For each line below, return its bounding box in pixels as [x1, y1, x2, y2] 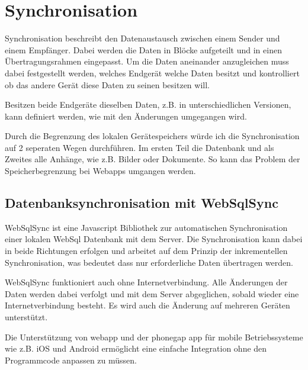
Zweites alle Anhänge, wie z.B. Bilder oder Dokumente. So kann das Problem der [5, 153, 300, 165]
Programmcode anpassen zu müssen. [5, 353, 137, 366]
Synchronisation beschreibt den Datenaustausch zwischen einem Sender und [5, 32, 280, 44]
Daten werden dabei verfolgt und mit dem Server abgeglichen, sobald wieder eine [5, 287, 299, 300]
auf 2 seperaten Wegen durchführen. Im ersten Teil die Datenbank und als [5, 141, 274, 153]
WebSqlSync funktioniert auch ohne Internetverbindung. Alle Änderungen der [5, 276, 288, 288]
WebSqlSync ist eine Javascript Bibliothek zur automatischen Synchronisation [5, 221, 288, 233]
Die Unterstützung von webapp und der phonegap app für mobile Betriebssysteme [5, 330, 303, 343]
